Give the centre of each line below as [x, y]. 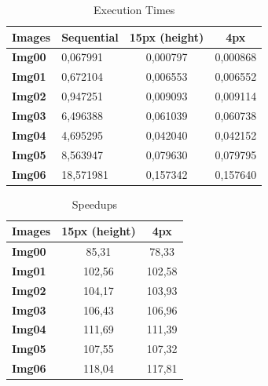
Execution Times [134, 9]
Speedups [94, 204]
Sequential [90, 36]
